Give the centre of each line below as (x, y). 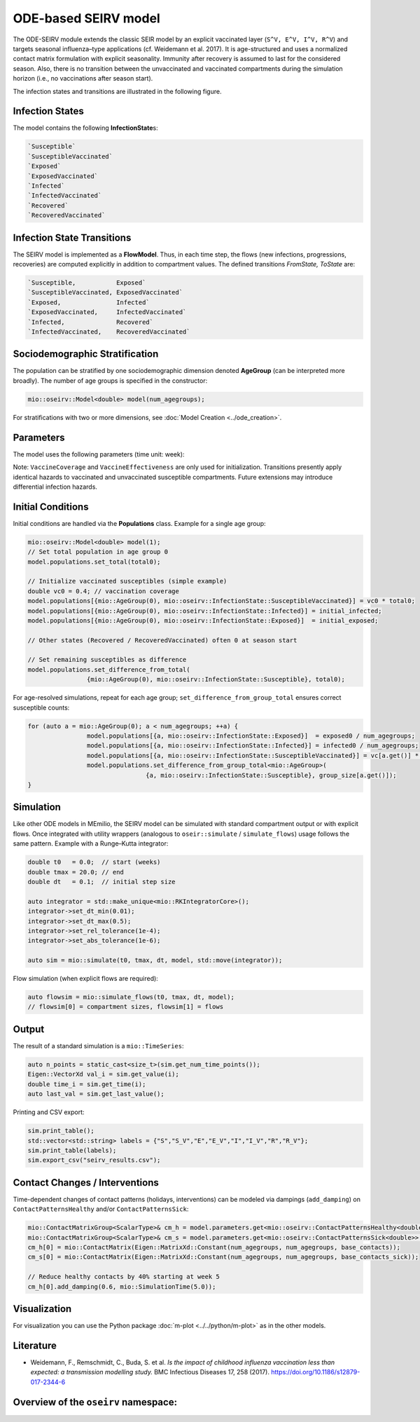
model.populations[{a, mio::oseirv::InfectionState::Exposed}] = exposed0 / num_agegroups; (251, 736)
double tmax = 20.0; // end (76, 872)
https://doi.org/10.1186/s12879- (315, 1372)
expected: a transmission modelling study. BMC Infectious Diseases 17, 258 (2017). (150, 1372)
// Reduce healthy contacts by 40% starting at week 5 (124, 1277)
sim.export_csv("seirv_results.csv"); (94, 1160)
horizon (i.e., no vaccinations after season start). (83, 79)
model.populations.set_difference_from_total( (109, 669)
